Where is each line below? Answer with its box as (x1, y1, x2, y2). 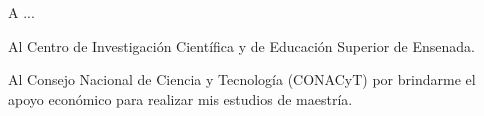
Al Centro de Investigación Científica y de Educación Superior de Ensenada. (8, 35, 475, 56)
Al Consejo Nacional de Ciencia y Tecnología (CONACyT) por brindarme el (8, 69, 476, 90)
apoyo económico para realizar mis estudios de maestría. (8, 88, 353, 109)
